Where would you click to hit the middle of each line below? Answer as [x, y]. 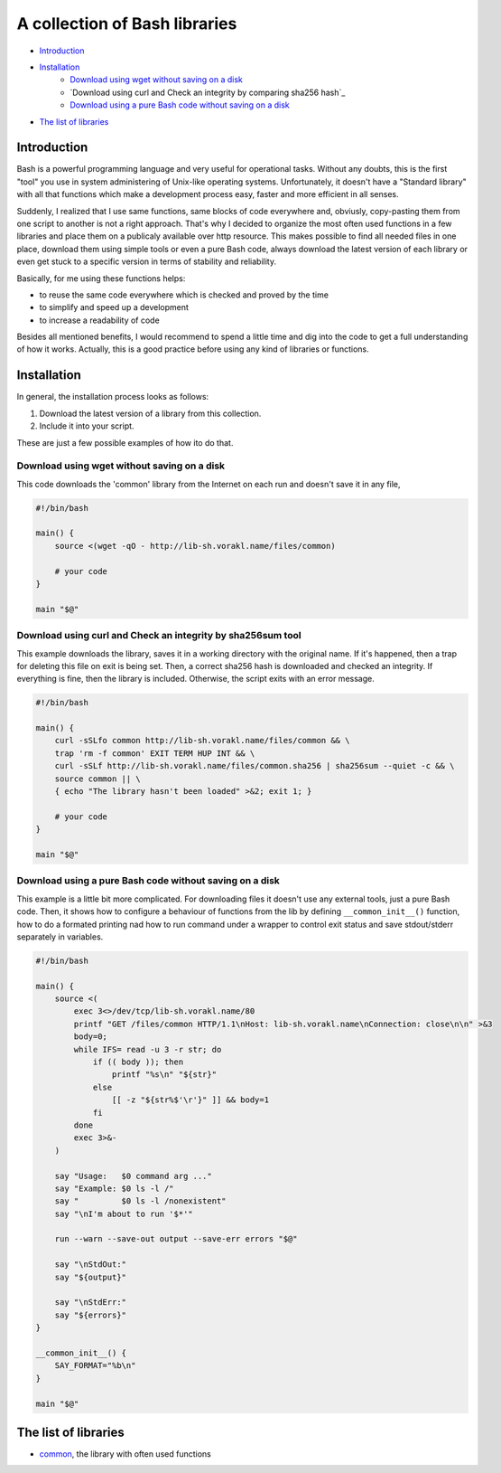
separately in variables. [60, 937]
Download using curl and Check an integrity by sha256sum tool [159, 636]
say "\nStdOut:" [90, 1265]
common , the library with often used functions [125, 1454]
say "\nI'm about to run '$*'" [124, 1213]
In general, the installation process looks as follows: [113, 397]
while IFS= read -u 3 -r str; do [148, 1049]
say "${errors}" [90, 1315]
